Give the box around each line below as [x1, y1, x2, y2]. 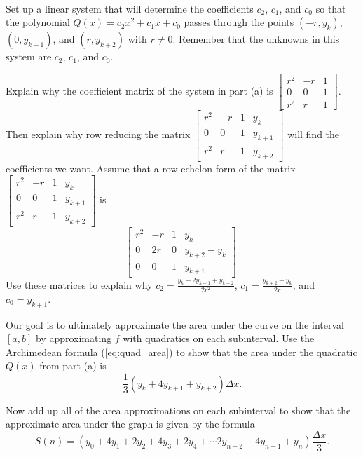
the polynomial [6, 15, 70, 29]
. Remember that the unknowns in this [172, 32, 340, 46]
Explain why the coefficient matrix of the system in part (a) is [6, 83, 273, 97]
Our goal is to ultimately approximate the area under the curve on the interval [6, 317, 344, 332]
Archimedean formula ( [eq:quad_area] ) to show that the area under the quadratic [6, 344, 357, 359]
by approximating [35, 331, 112, 346]
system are [6, 49, 52, 64]
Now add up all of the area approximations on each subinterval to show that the [6, 402, 351, 417]
